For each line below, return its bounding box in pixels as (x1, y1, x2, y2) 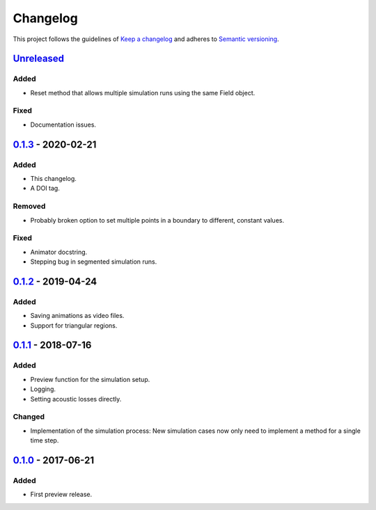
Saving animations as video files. (30, 312, 125, 320)
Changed (13, 412, 45, 422)
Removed (13, 202, 46, 212)
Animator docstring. (30, 248, 88, 256)
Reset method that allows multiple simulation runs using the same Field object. (30, 88, 256, 97)
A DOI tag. (30, 184, 61, 193)
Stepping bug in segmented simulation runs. (30, 257, 157, 266)
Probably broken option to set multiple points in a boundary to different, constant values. (30, 216, 285, 224)
